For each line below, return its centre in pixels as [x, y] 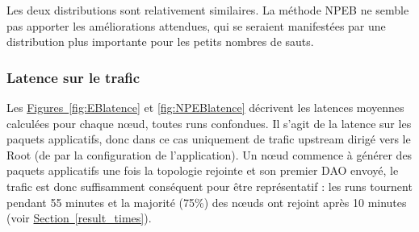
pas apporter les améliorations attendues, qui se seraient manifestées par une [196, 25]
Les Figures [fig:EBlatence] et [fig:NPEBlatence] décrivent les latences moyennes [205, 107]
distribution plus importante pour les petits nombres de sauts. [160, 41]
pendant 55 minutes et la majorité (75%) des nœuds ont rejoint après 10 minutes [207, 202]
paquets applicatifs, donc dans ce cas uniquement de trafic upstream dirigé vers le [209, 139]
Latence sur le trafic [73, 77]
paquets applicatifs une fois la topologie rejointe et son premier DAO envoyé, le [203, 170]
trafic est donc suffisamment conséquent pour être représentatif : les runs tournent [209, 186]
